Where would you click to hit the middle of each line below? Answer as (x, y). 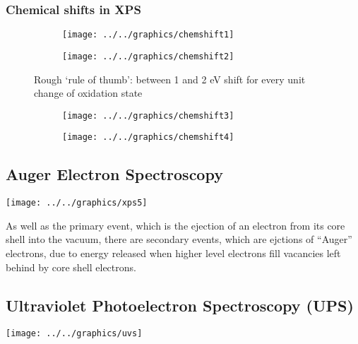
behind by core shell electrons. (71, 267)
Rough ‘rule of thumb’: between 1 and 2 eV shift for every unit (170, 79)
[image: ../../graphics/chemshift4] (148, 137)
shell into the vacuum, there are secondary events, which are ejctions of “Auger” (179, 239)
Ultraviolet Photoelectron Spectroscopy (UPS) (180, 305)
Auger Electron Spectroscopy (114, 174)
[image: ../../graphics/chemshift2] (148, 56)
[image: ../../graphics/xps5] (77, 203)
